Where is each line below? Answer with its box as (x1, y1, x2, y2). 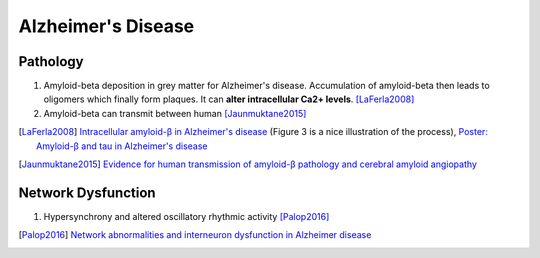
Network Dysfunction (18, 184, 156, 201)
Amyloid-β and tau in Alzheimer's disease (36, 140, 208, 152)
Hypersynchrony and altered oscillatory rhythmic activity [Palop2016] (43, 210, 330, 222)
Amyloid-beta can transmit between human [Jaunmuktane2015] (43, 107, 307, 119)
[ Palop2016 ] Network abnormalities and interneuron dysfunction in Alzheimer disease (18, 229, 372, 241)
